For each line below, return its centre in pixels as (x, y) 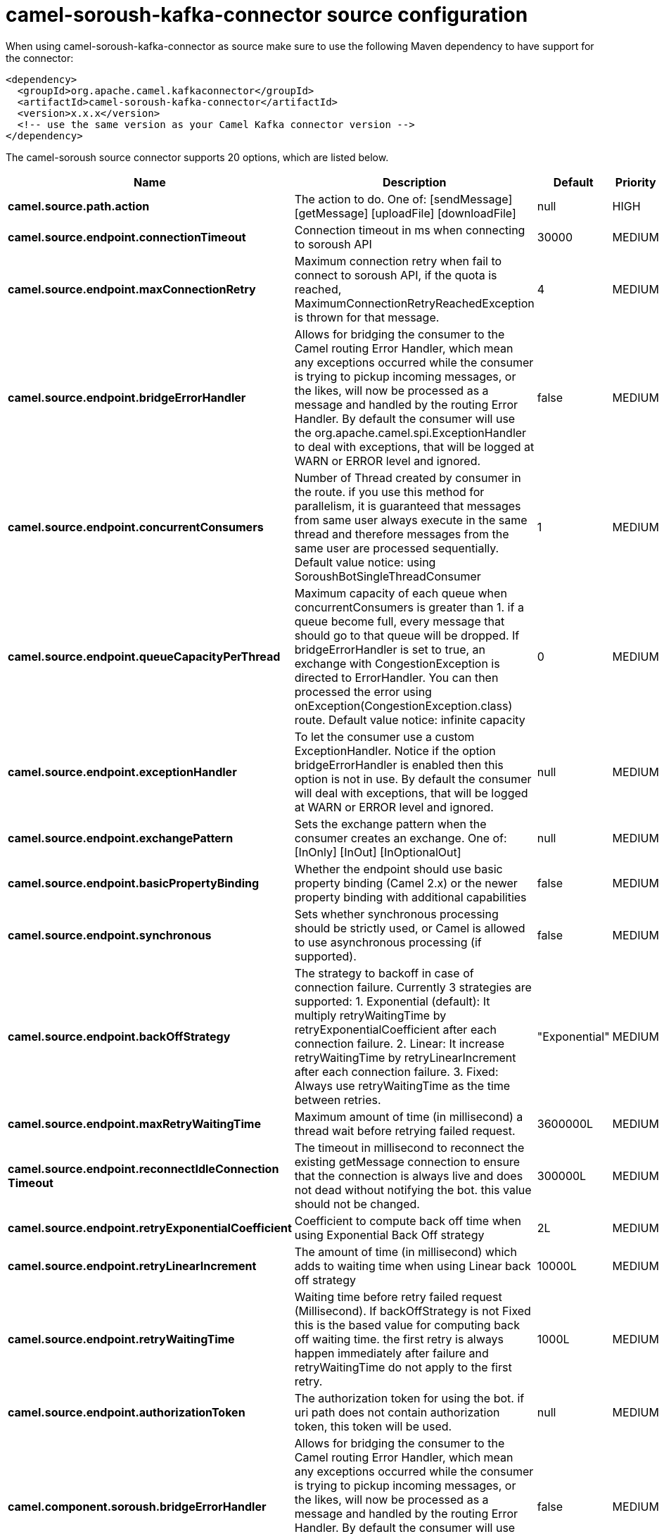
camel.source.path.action (79, 206)
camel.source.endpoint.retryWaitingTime (121, 1339)
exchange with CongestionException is (397, 663)
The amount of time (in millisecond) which (406, 1251)
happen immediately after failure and (391, 1353)
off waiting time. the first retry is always (399, 1339)
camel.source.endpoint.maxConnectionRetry (132, 289)
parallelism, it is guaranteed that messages (408, 506)
